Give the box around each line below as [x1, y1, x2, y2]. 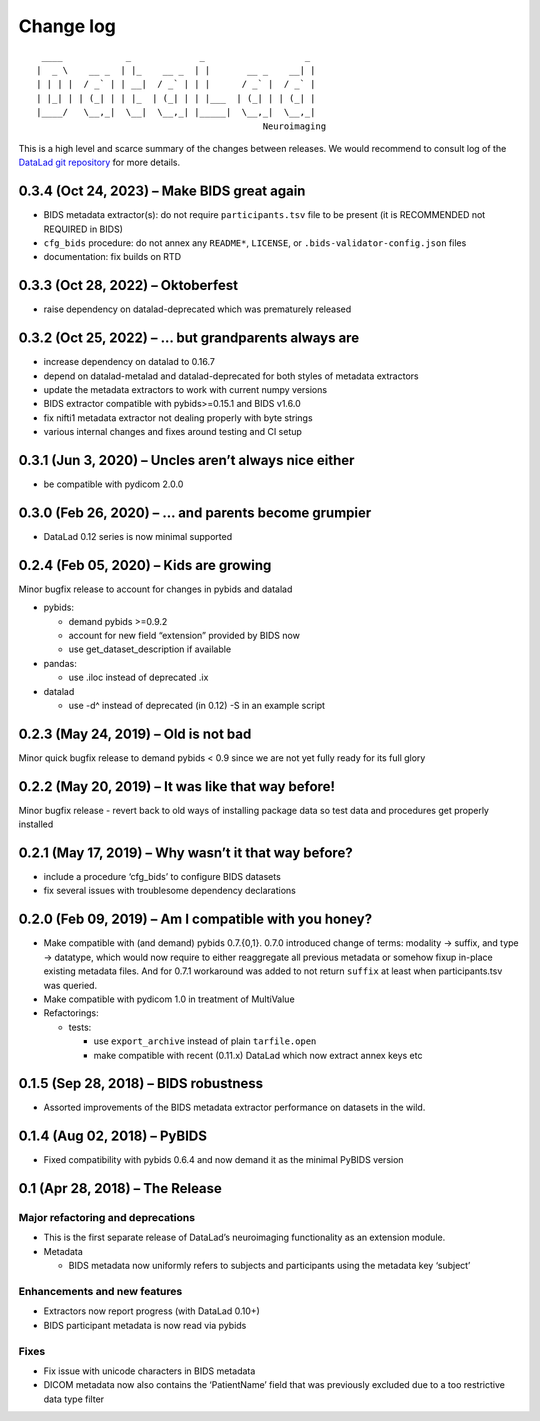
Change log [18, 15, 117, 37]
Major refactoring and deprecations [18, 1211, 195, 1225]
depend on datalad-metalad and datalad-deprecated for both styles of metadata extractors [43, 370, 419, 382]
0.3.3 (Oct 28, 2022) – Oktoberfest [18, 277, 239, 294]
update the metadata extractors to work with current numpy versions [43, 383, 328, 395]
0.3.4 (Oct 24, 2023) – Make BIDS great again [18, 183, 306, 200]
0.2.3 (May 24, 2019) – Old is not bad [18, 725, 252, 742]
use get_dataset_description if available [68, 643, 232, 655]
